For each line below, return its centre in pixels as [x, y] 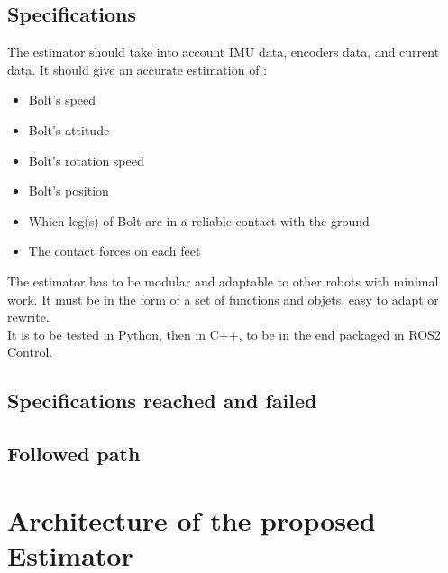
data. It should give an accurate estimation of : [137, 69]
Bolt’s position [69, 191]
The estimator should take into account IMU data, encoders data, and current [224, 52]
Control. [30, 352]
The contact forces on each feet [114, 251]
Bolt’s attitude [69, 129]
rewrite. [28, 317]
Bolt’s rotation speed [86, 160]
